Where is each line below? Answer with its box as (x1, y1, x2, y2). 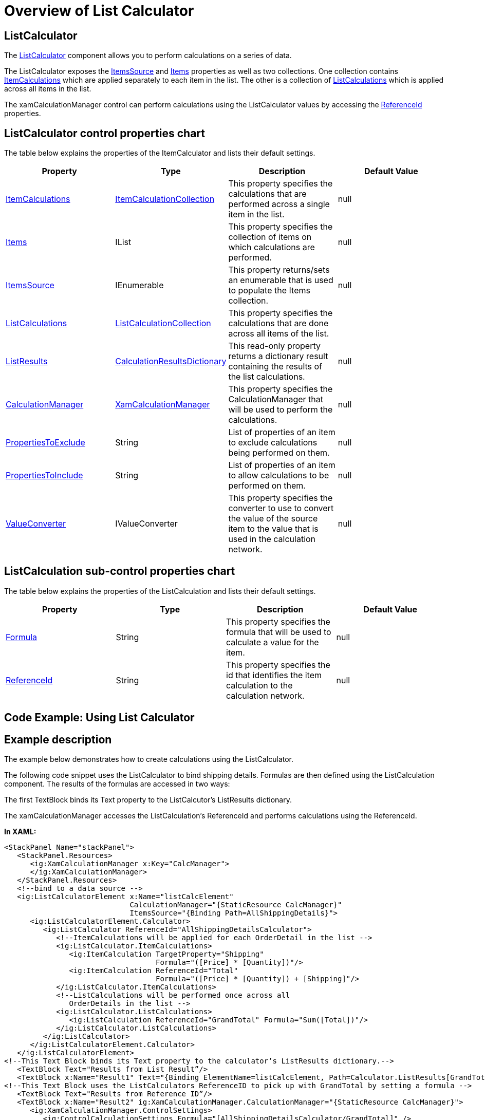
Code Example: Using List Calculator (4, 711, 195, 724)
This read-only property (228, 341, 321, 351)
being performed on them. (228, 447, 330, 458)
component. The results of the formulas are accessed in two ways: (4, 779, 230, 789)
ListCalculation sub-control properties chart (4, 565, 235, 578)
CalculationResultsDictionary (115, 356, 227, 367)
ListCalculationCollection (115, 318, 211, 329)
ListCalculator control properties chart (4, 126, 205, 140)
